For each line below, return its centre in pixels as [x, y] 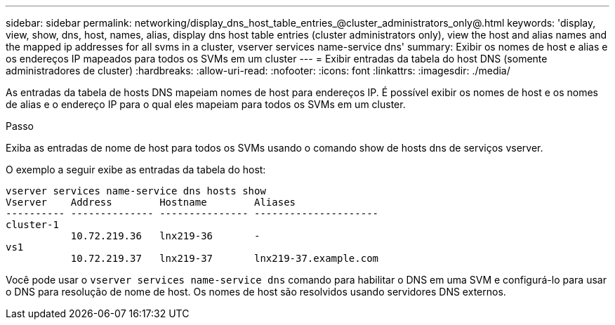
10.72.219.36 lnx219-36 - [165, 236]
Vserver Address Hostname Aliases [151, 202]
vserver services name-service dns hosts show [136, 191]
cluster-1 [32, 225]
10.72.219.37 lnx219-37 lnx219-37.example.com [225, 258]
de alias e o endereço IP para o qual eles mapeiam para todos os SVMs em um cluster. [206, 104]
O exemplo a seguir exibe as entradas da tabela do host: [136, 170]
